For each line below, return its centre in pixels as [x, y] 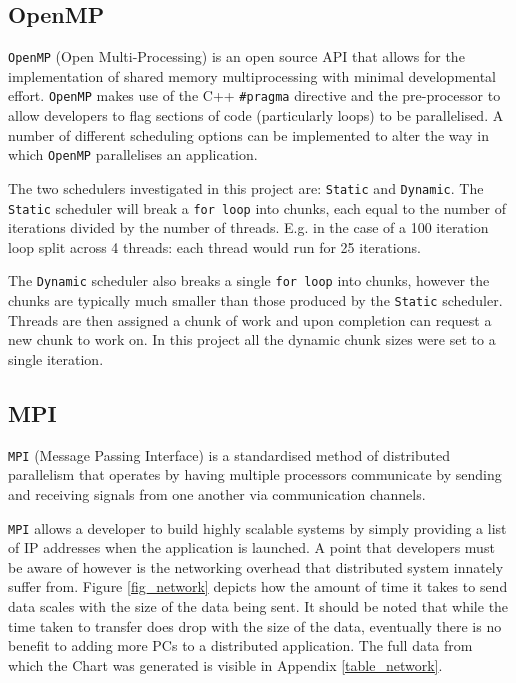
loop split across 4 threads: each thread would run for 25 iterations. [214, 246]
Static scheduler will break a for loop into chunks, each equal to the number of [257, 207]
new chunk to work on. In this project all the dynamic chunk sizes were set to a [252, 339]
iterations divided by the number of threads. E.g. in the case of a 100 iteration [248, 227]
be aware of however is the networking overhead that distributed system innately [256, 566]
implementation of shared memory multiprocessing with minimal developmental [252, 75]
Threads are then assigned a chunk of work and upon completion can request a [250, 319]
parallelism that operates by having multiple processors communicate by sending [255, 474]
